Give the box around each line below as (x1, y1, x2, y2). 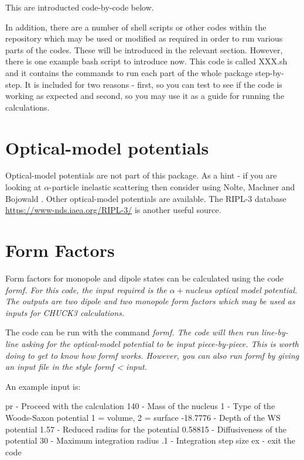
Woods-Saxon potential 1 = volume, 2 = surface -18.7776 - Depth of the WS (5, 411, 281, 423)
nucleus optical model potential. (185, 283, 298, 296)
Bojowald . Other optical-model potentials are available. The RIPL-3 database (5, 192, 286, 204)
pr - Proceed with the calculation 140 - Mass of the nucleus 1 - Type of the (5, 400, 275, 412)
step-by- (255, 66, 284, 78)
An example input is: (5, 380, 81, 392)
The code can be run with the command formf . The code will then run (5, 326, 259, 338)
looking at (5, 181, 42, 193)
